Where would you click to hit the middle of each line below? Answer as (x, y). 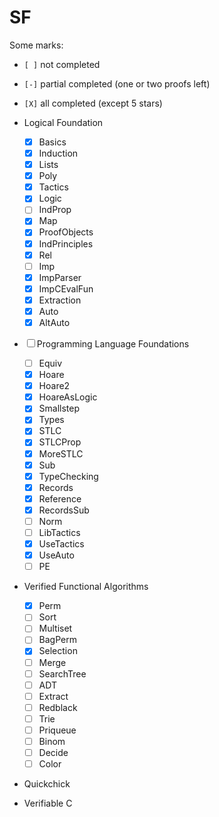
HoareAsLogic (68, 397)
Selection (58, 651)
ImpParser (60, 277)
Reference (60, 498)
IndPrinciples (66, 243)
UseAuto (56, 555)
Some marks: (36, 45)
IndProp (55, 210)
